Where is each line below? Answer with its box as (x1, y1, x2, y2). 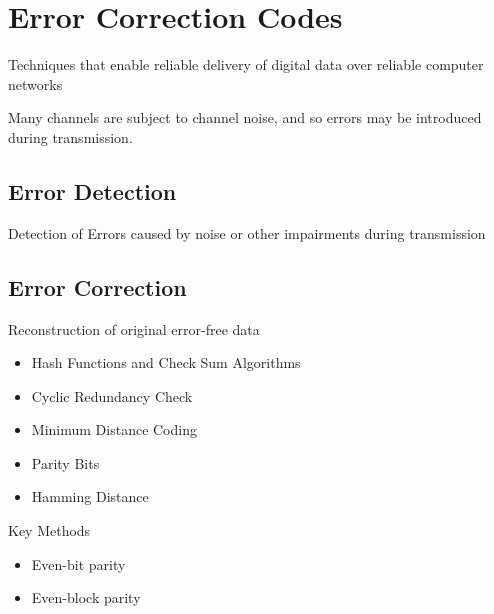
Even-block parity (31, 587, 141, 608)
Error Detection (8, 175, 177, 206)
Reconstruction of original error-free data (8, 318, 260, 339)
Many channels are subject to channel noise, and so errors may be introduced (8, 107, 482, 128)
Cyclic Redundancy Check (31, 385, 193, 406)
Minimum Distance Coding (31, 419, 197, 440)
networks (8, 73, 63, 94)
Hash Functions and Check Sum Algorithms (31, 352, 301, 373)
